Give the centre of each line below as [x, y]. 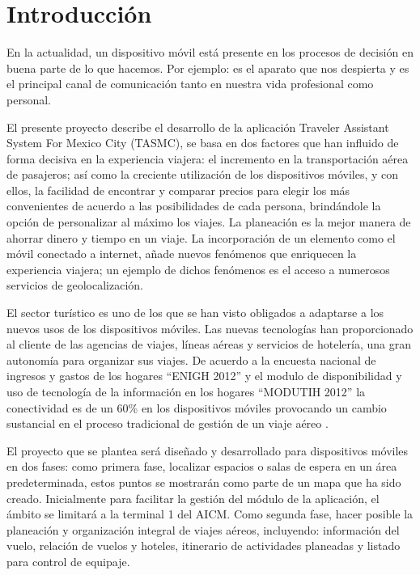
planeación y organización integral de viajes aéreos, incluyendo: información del [203, 529]
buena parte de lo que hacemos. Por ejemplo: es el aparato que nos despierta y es [208, 68]
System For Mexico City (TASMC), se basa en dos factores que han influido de [203, 143]
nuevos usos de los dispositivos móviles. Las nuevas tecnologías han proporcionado [210, 328]
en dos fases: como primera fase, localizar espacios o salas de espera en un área [202, 466]
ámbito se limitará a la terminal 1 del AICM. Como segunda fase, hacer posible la [210, 514]
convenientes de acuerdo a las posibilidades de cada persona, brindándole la [194, 206]
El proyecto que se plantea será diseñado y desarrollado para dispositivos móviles [208, 450]
